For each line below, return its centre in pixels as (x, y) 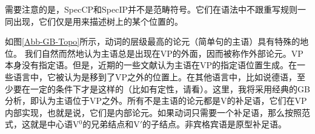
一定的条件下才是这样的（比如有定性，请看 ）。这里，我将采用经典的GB (170, 88)
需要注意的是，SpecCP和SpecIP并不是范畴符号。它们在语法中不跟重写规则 (151, 9)
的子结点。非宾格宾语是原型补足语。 (215, 124)
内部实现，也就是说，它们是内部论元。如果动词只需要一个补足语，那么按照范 (157, 112)
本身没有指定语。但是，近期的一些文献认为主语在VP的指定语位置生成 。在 (151, 65)
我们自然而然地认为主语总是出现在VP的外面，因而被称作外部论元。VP (164, 53)
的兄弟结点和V (111, 124)
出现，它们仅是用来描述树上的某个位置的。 (98, 21)
